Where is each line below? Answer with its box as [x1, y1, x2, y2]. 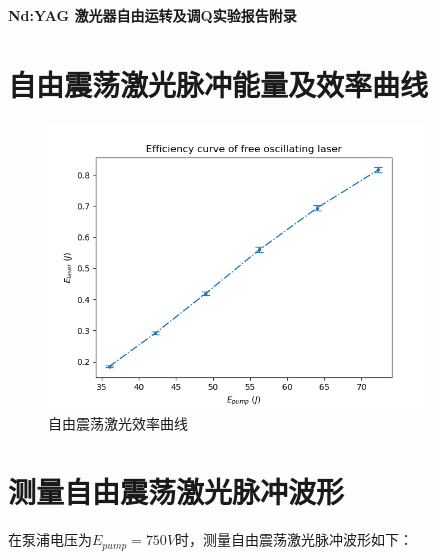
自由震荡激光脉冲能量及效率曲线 [8, 63, 429, 104]
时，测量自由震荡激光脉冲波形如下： [175, 529, 414, 550]
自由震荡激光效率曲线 [48, 412, 188, 433]
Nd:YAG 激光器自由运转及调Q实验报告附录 [8, 5, 297, 25]
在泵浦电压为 [8, 529, 92, 550]
